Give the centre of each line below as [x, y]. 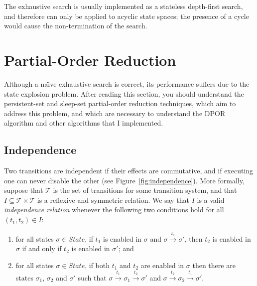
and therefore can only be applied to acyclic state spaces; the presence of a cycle [127, 16]
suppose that [24, 190]
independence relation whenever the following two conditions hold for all [114, 210]
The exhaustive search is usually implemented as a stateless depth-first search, [124, 6]
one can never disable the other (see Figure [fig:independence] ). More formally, [124, 180]
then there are [214, 265]
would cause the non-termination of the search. [76, 26]
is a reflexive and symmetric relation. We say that [113, 200]
